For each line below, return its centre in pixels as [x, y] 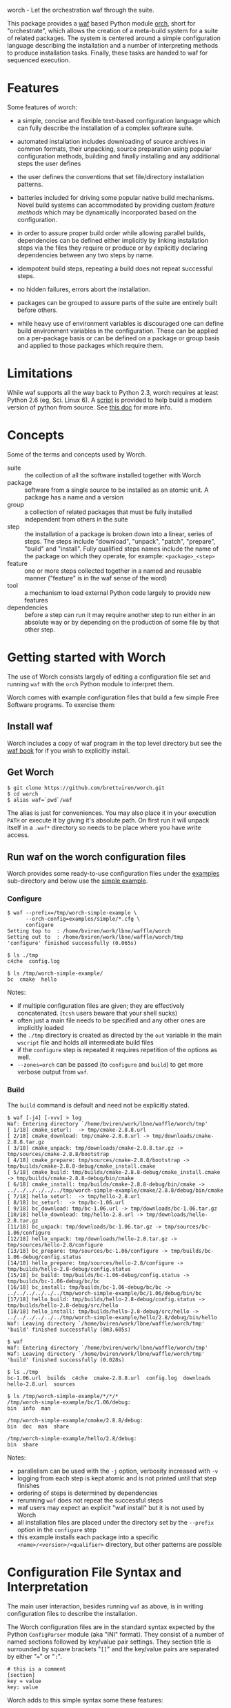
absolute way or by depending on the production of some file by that [122, 622]
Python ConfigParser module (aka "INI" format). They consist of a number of [116, 1634]
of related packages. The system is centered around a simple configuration [114, 38]
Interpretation [48, 1587]
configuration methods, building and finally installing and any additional [118, 156]
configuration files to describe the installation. [72, 1613]
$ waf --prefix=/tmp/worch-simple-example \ [72, 913]
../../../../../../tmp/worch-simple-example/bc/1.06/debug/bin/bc [104, 1293]
